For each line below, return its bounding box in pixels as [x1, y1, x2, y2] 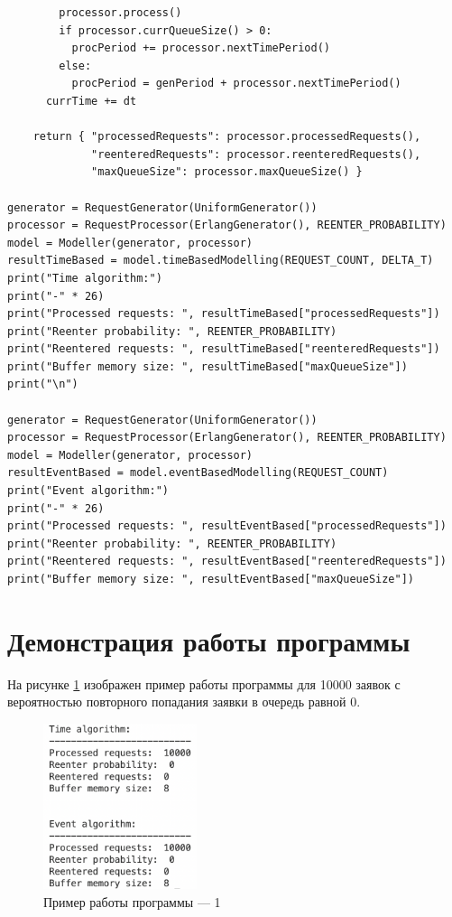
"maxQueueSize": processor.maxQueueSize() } [91, 165, 363, 179]
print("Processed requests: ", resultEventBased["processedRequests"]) [7, 519, 447, 533]
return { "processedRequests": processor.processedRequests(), [32, 130, 421, 144]
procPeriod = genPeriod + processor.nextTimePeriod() [71, 77, 401, 90]
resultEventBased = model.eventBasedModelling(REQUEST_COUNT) [7, 466, 389, 480]
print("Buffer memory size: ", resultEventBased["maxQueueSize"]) [7, 573, 415, 585]
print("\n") [7, 378, 78, 391]
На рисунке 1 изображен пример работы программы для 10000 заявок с [7, 674, 401, 693]
